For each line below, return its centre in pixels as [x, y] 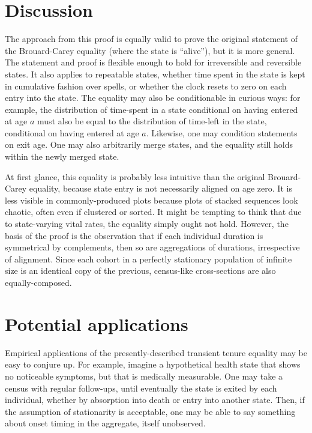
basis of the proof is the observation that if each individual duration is [134, 235]
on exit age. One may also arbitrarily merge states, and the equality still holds [149, 144]
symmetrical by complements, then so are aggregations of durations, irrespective [152, 247]
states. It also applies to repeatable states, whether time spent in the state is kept [155, 74]
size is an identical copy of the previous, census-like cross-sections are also [140, 271]
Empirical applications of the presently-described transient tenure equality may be [156, 352]
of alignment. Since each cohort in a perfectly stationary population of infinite [148, 259]
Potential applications [97, 323]
